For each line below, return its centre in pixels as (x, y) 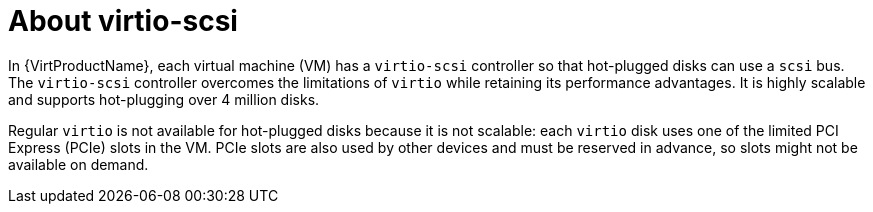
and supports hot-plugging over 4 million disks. (164, 99)
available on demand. (78, 164)
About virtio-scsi (123, 21)
